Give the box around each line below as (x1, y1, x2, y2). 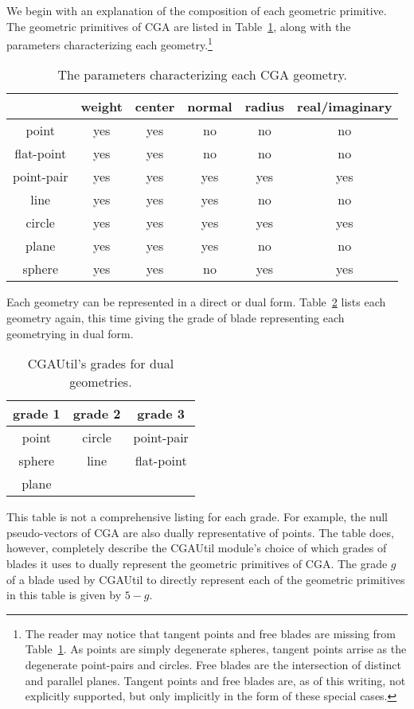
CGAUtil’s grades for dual (27, 354, 174, 373)
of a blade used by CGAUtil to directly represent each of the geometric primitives (6, 571, 405, 587)
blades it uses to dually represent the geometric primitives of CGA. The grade (6, 555, 388, 571)
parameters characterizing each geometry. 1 (6, 34, 213, 53)
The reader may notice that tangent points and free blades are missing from (25, 625, 396, 641)
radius (244, 97, 285, 116)
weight (80, 97, 123, 116)
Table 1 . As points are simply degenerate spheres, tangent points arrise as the (25, 641, 407, 657)
